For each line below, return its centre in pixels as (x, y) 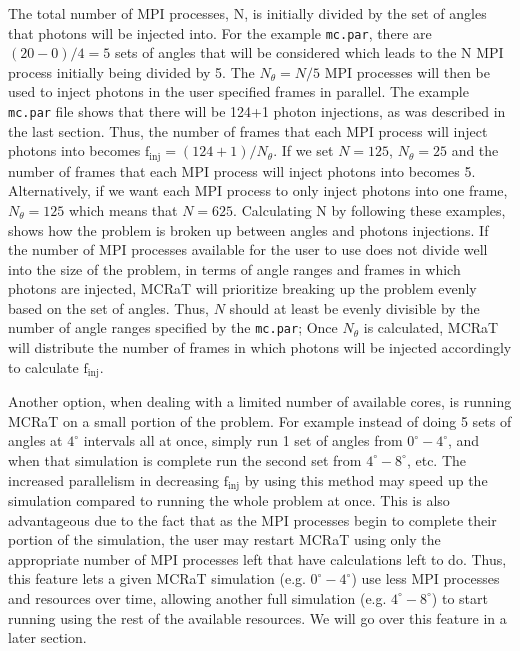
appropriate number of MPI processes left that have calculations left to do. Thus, (257, 558)
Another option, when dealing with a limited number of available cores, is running (260, 401)
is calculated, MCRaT (431, 327)
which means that (123, 209)
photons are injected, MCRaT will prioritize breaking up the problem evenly (242, 288)
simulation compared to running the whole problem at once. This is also (229, 500)
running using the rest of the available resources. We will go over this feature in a (257, 617)
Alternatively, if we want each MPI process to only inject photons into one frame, (258, 190)
